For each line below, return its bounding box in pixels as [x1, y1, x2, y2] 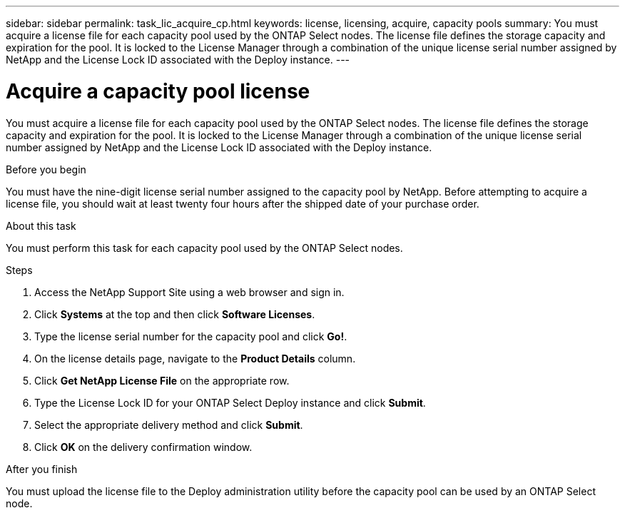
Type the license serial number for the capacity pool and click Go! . [34, 330, 347, 342]
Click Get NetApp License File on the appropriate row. [34, 374, 290, 387]
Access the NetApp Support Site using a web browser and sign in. [34, 285, 345, 298]
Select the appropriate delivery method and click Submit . [34, 418, 303, 431]
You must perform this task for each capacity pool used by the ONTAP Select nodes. [6, 241, 403, 254]
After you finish [6, 462, 78, 475]
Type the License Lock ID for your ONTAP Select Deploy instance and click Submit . [34, 396, 426, 409]
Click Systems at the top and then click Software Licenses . [34, 308, 315, 320]
